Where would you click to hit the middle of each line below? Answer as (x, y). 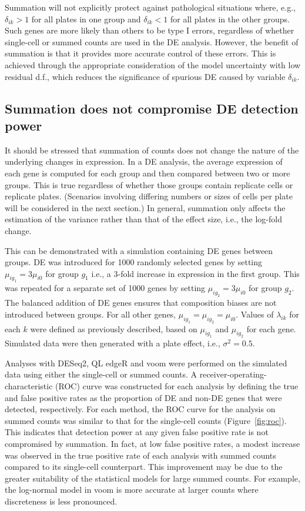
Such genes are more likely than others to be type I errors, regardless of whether (150, 30)
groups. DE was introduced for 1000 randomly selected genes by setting (134, 262)
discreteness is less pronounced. (61, 501)
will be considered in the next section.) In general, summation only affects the (145, 207)
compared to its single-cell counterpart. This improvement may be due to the (144, 467)
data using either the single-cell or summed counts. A (101, 374)
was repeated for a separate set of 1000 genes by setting (105, 288)
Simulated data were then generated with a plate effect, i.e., (113, 343)
